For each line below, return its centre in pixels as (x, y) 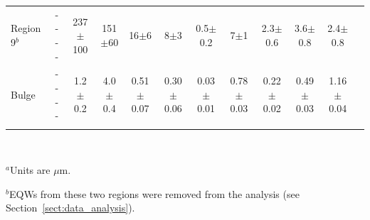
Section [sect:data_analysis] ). (70, 208)
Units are (30, 170)
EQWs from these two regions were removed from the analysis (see (154, 193)
